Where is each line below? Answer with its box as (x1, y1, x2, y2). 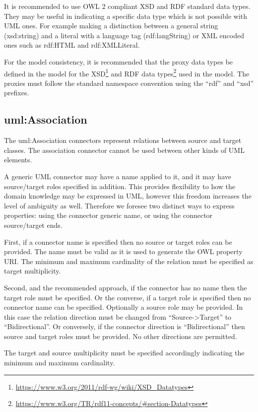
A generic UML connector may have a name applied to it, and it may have (4, 171, 231, 181)
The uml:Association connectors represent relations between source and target (4, 135, 242, 145)
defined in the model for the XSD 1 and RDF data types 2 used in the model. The (4, 67, 250, 78)
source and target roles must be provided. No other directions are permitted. (4, 331, 237, 341)
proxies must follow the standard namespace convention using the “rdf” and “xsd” (4, 77, 254, 88)
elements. (4, 154, 32, 165)
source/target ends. (4, 219, 63, 230)
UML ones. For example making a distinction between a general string (4, 20, 218, 31)
